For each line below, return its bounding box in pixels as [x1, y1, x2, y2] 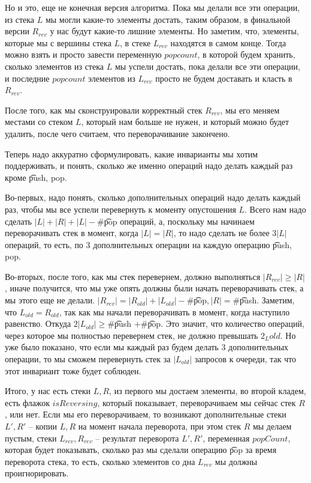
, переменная [203, 431, 250, 444]
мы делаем [252, 420, 292, 432]
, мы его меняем [220, 103, 280, 116]
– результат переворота [95, 431, 179, 444]
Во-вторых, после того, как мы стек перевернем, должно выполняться [5, 270, 261, 282]
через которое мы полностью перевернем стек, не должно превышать [5, 329, 258, 341]
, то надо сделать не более [173, 226, 270, 239]
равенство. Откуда [5, 317, 71, 330]
